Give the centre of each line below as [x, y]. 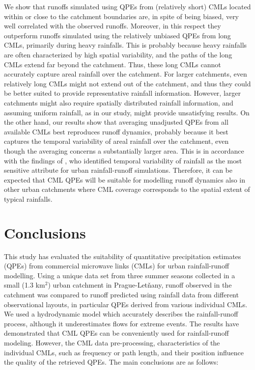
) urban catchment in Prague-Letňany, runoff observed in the [140, 285]
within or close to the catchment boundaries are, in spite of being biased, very [122, 16]
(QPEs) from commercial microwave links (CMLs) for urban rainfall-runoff [117, 266]
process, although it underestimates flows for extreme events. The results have [122, 323]
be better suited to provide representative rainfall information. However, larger [122, 93]
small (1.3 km [25, 285]
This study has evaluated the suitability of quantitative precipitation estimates [123, 256]
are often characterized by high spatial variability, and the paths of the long [118, 54]
